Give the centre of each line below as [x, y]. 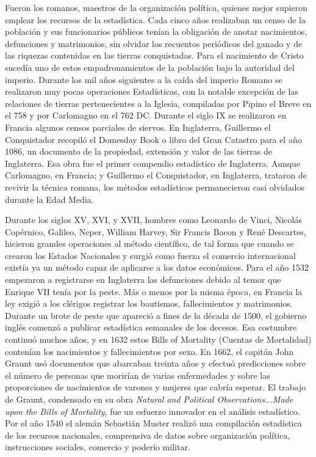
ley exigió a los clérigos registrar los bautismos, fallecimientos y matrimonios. [149, 303]
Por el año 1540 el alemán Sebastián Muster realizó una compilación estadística [153, 423]
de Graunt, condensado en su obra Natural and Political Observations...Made [149, 399]
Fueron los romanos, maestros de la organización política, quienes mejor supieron [156, 7]
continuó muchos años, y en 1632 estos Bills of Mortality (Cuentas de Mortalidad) [158, 339]
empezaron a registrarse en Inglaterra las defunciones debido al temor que [143, 280]
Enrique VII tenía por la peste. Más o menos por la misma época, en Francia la [154, 291]
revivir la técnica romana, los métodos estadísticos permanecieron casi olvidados [155, 187]
